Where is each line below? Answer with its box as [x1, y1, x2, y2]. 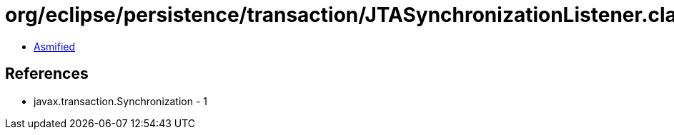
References [5, 65, 89, 83]
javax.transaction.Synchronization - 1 [34, 94, 208, 107]
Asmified [34, 40, 76, 53]
